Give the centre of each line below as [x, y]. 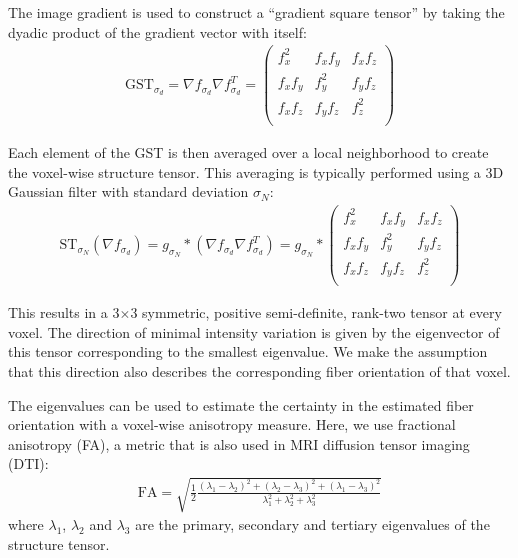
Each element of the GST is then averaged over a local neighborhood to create [248, 152]
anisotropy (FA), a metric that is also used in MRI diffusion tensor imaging [239, 443]
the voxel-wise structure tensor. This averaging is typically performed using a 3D [256, 171]
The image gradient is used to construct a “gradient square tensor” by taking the [256, 12]
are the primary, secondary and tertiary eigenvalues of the [312, 524]
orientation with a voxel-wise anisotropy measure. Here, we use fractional [232, 424]
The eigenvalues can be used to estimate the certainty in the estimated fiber [241, 404]
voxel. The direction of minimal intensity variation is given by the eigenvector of [254, 331]
